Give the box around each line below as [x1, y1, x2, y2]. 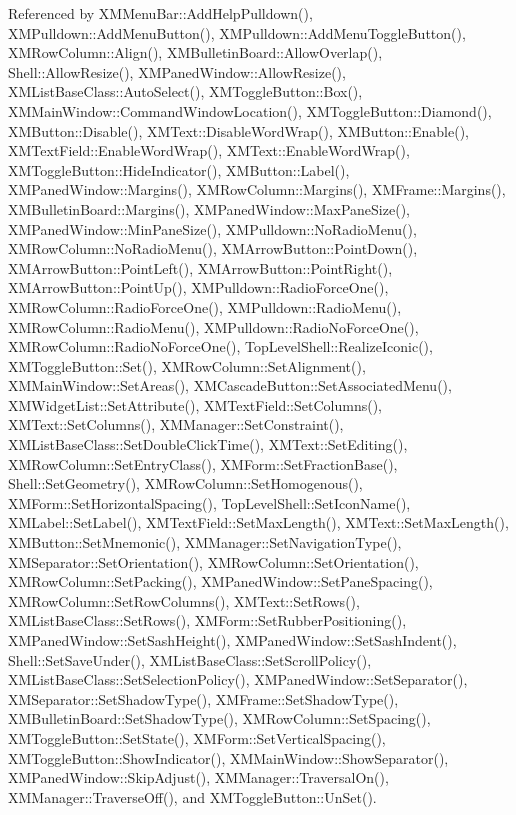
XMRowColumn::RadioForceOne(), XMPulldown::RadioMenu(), [8, 296, 402, 317]
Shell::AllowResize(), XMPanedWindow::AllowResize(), [8, 61, 346, 82]
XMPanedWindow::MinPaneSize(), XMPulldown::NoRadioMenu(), [8, 218, 417, 239]
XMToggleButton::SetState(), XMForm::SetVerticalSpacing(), [8, 727, 386, 748]
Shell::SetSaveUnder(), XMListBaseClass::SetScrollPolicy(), [8, 649, 372, 670]
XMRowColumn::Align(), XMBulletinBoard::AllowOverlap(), [8, 42, 383, 63]
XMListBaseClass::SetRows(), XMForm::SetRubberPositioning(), [8, 610, 407, 631]
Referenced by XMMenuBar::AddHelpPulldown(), [8, 3, 313, 23]
